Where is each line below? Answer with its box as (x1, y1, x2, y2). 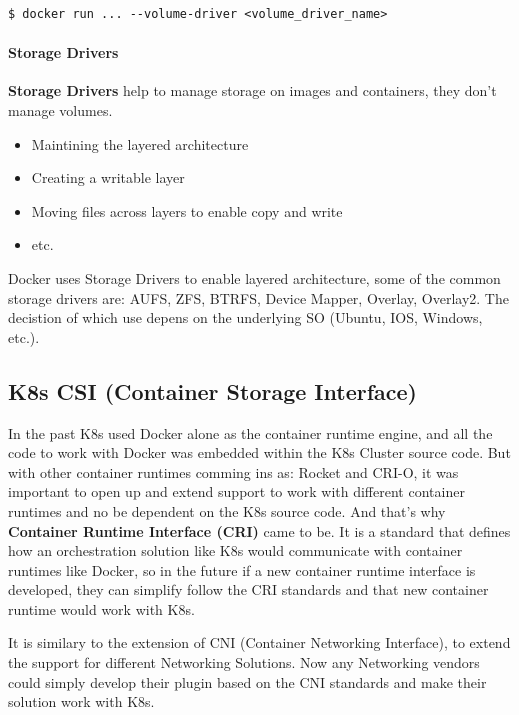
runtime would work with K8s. (8, 598, 195, 619)
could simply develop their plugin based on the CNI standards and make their (8, 671, 487, 692)
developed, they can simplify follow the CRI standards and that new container (8, 579, 489, 600)
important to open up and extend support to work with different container (8, 481, 465, 502)
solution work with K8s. (8, 691, 155, 712)
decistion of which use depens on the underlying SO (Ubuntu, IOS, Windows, (8, 307, 483, 328)
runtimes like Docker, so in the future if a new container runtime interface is (8, 559, 476, 580)
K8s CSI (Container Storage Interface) (8, 375, 417, 406)
